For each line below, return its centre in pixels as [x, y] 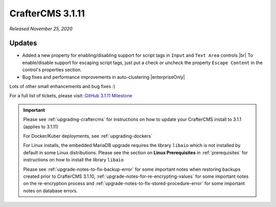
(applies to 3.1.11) [41, 127]
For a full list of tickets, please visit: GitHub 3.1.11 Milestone [71, 96]
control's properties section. [52, 70]
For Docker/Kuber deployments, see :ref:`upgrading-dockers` [88, 136]
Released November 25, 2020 [41, 29]
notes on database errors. [50, 191]
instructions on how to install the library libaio [73, 160]
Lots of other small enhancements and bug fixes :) [62, 87]
